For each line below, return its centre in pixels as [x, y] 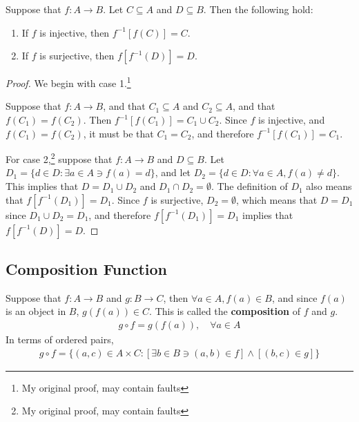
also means [329, 186]
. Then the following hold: [258, 9]
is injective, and [292, 120]
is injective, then [75, 32]
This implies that [42, 186]
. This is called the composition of [225, 311]
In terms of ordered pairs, [60, 339]
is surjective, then [77, 56]
